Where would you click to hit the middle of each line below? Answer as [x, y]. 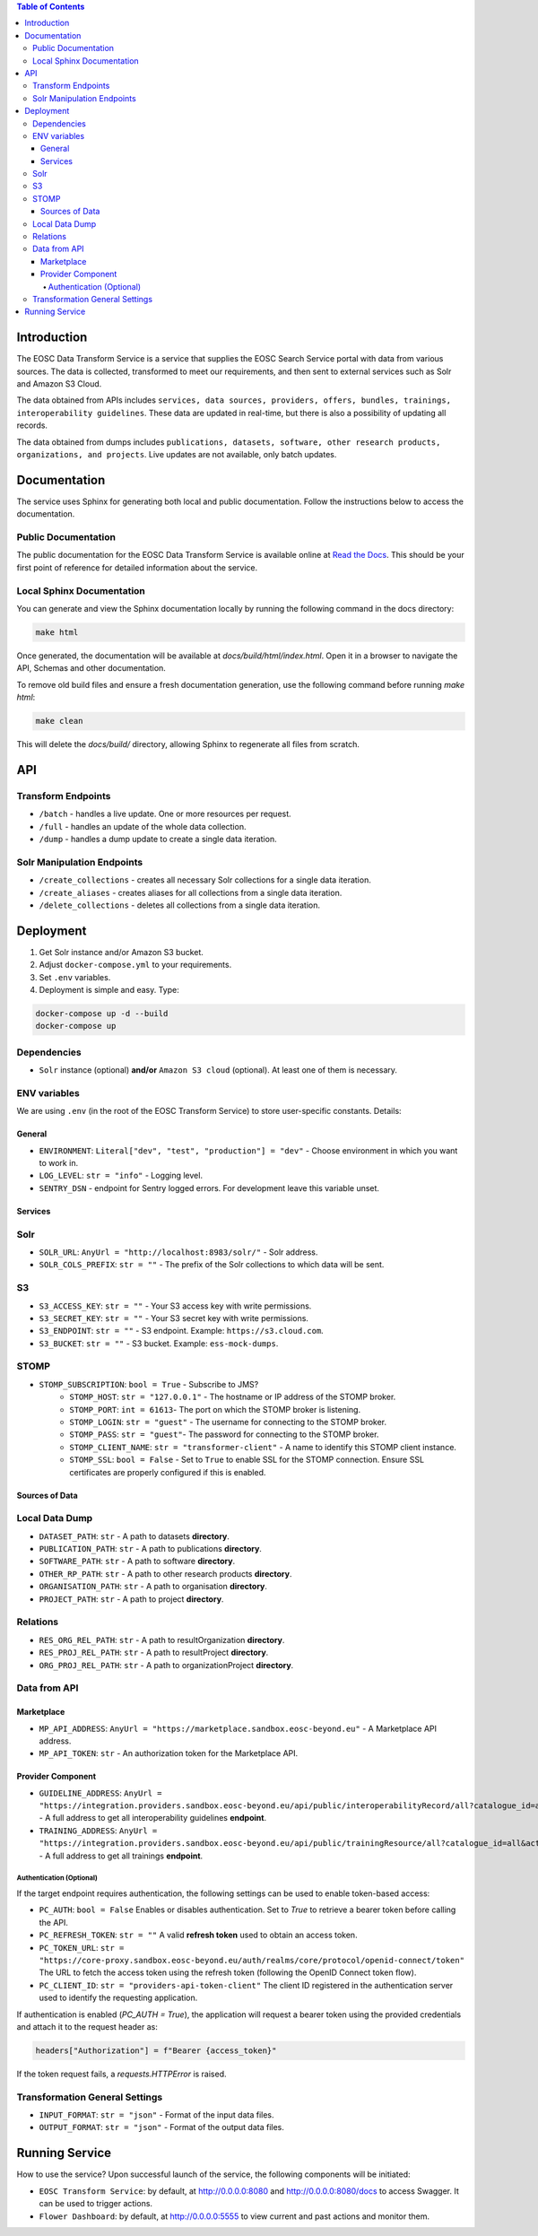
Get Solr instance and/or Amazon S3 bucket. [121, 952]
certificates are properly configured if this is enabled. [168, 1472]
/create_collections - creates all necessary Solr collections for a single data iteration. [205, 880]
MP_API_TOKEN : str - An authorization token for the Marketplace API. [169, 1753]
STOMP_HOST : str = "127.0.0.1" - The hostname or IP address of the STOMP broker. [233, 1397]
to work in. [59, 1163]
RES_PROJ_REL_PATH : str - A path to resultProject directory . [154, 1653]
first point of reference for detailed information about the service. [137, 567]
